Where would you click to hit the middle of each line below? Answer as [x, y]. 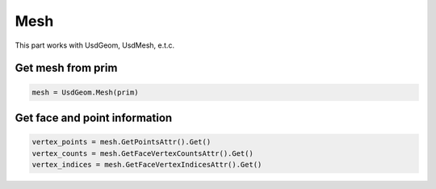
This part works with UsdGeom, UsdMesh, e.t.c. [95, 45]
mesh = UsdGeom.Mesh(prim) [85, 92]
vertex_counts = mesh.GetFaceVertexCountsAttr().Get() [143, 153]
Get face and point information [94, 118]
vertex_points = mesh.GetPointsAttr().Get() [122, 142]
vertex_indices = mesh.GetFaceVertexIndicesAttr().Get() [147, 164]
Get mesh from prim [66, 68]
